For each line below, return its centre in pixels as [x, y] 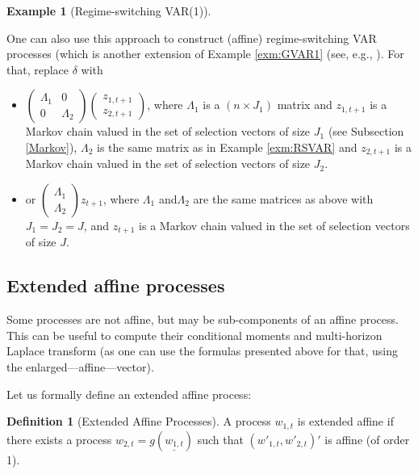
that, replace [38, 69]
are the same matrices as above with [283, 199]
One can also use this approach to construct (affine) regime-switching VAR [192, 38]
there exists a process [59, 439]
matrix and [305, 105]
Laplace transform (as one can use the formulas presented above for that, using [203, 351]
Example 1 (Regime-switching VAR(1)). [109, 10]
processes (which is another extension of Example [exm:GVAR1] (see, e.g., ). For [205, 54]
